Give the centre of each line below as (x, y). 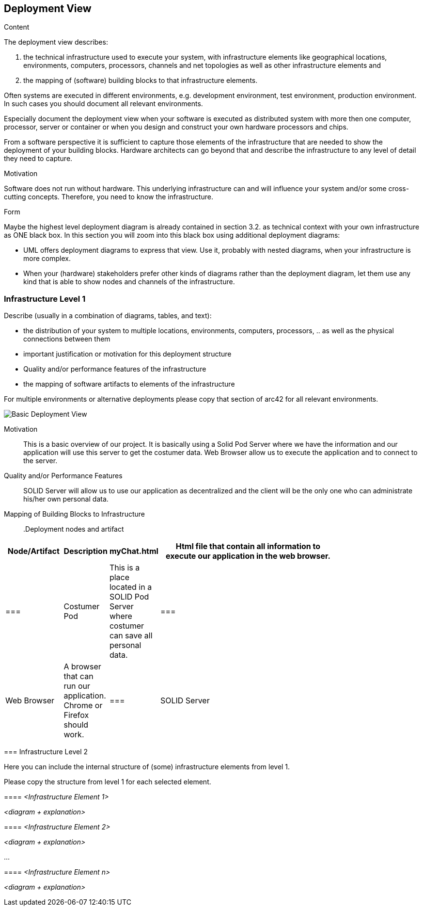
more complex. (47, 259)
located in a (131, 587)
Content (17, 27)
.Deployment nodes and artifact (74, 529)
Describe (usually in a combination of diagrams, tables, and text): (108, 316)
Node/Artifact (33, 551)
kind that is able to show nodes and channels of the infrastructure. (129, 282)
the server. (40, 461)
